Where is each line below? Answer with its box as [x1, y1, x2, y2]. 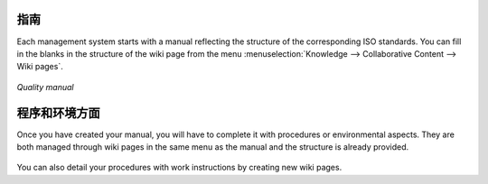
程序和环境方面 [16, 105, 100, 121]
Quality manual [16, 81, 74, 92]
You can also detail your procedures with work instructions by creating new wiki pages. [16, 162, 343, 173]
